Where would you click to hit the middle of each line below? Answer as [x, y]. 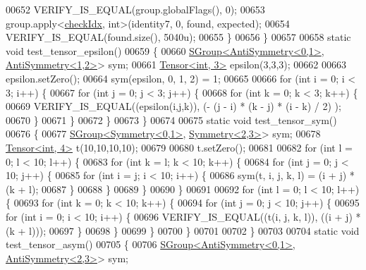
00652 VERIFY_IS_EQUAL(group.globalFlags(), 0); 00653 [135, 9]
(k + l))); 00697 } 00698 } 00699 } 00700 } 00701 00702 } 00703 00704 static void [183, 230]
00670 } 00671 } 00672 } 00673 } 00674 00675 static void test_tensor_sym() [171, 119]
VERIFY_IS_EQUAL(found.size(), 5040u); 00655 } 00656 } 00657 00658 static [178, 37]
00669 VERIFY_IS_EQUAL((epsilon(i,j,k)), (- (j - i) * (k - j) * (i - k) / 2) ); [173, 106]
